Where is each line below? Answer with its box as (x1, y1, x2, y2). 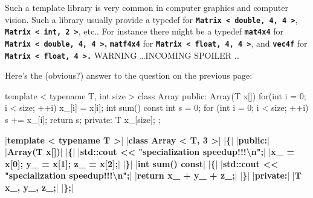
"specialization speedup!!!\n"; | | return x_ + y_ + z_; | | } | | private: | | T (5, 169, 302, 182)
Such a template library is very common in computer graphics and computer (5, 1, 288, 13)
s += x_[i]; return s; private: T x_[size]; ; (5, 113, 161, 125)
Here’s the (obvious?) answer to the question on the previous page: (5, 69, 253, 82)
